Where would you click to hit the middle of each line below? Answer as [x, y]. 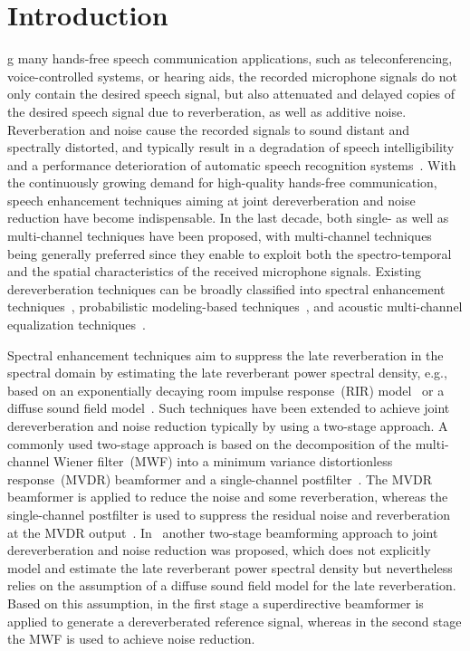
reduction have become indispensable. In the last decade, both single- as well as [228, 218]
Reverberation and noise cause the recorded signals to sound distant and [209, 129]
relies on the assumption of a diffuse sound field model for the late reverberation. [232, 585]
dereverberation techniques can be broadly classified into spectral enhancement [226, 288]
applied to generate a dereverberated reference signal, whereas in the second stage [235, 621]
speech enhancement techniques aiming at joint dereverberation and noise [211, 200]
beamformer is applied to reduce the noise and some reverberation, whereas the [228, 497]
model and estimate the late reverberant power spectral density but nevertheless [230, 567]
